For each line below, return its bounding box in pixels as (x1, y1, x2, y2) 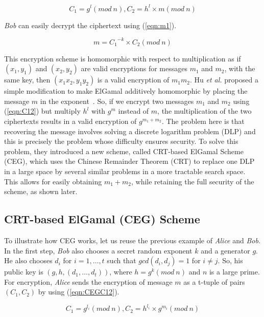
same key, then (4, 74, 51, 85)
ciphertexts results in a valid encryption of (4, 115, 137, 126)
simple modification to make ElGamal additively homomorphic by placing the (4, 86, 248, 96)
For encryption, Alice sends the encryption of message (4, 276, 173, 287)
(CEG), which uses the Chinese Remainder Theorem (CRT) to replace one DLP (4, 156, 255, 166)
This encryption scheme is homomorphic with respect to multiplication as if (4, 53, 241, 64)
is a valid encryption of (97, 74, 170, 85)
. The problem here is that (161, 115, 245, 126)
